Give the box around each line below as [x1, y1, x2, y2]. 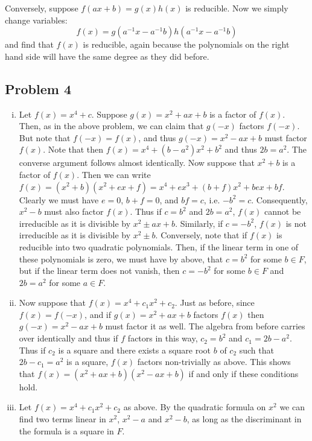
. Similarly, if [175, 217, 223, 229]
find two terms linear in [19, 413, 106, 425]
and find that [5, 38, 54, 51]
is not [285, 217, 307, 229]
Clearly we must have [19, 193, 99, 206]
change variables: [5, 13, 68, 26]
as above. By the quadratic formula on [123, 401, 266, 413]
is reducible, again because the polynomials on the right [83, 38, 290, 51]
